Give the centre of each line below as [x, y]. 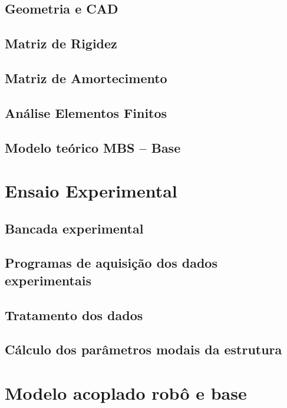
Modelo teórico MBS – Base [93, 147]
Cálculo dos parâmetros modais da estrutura [143, 349]
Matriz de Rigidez [61, 43]
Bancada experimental [74, 228]
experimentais [48, 280]
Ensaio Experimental [91, 191]
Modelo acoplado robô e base [126, 392]
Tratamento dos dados [74, 315]
